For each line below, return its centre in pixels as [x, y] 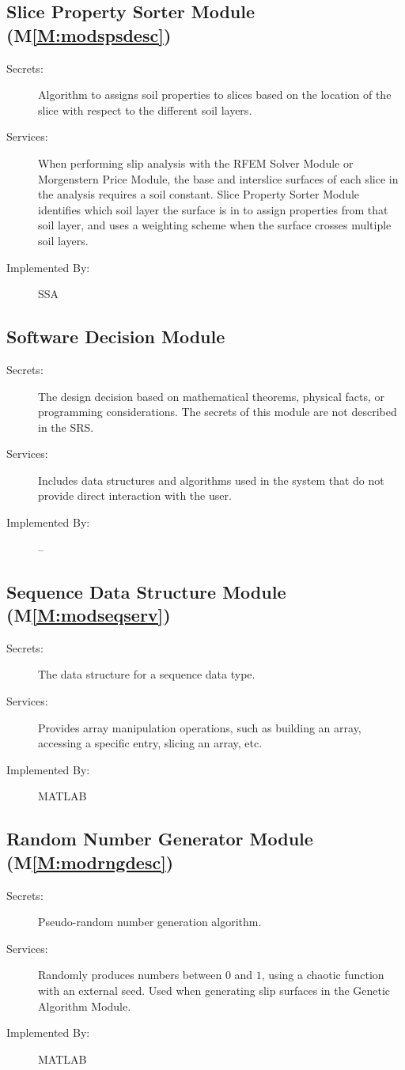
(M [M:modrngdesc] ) [90, 862]
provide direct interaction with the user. [135, 495]
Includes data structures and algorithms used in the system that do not [211, 480]
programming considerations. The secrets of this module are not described [218, 412]
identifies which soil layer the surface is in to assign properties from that [213, 209]
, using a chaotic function [323, 975]
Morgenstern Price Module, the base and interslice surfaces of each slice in [218, 178]
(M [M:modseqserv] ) [89, 615]
